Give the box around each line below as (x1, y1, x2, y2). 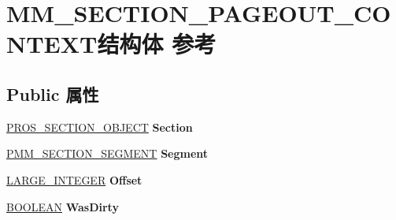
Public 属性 (6, 81, 99, 106)
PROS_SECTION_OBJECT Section (6, 118, 193, 135)
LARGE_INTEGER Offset (6, 171, 142, 188)
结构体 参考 (97, 28, 217, 60)
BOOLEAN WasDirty (6, 198, 119, 214)
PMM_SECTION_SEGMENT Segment (6, 145, 209, 162)
